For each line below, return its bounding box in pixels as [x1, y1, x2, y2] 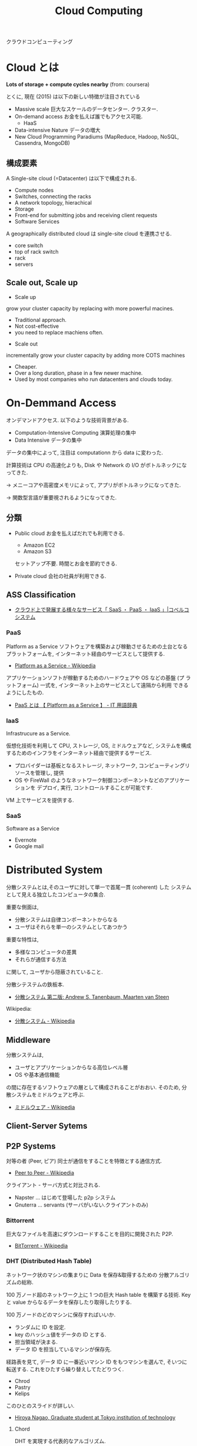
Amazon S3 [23, 547, 52, 555]
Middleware [6, 1035, 51, 1045]
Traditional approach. [14, 316, 66, 323]
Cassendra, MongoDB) [14, 140, 71, 147]
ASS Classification [6, 590, 76, 600]
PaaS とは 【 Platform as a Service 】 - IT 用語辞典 [14, 701, 138, 708]
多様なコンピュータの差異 [14, 948, 77, 956]
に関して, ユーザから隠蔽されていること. [6, 968, 103, 975]
